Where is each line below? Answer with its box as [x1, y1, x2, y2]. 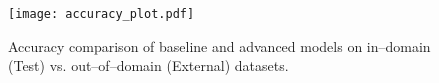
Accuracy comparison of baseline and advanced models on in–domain [8, 35, 431, 56]
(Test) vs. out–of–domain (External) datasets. [8, 55, 289, 76]
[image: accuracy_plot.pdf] [8, 7, 195, 21]
